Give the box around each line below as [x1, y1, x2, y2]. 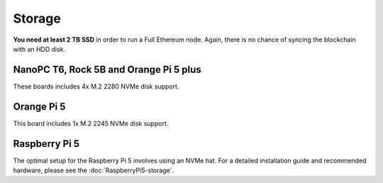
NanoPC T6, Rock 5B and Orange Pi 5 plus [13, 64, 201, 76]
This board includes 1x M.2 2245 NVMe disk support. [13, 119, 169, 127]
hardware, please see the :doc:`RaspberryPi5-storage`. [13, 166, 174, 175]
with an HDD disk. [13, 45, 66, 53]
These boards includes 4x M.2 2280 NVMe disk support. [13, 82, 179, 90]
